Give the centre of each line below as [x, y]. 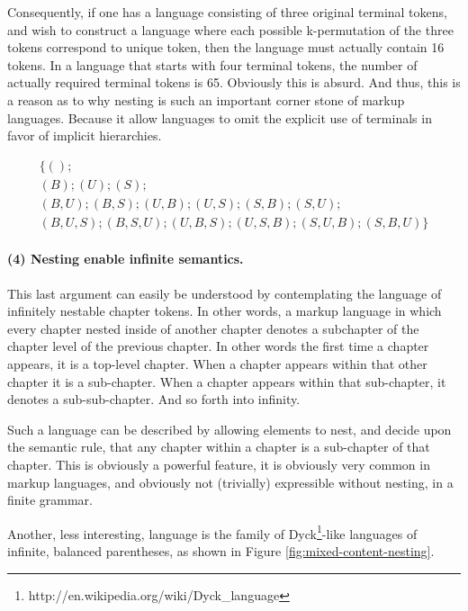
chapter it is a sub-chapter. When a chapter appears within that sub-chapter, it [227, 381]
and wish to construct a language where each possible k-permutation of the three [230, 29]
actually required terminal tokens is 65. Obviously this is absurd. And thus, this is [234, 82]
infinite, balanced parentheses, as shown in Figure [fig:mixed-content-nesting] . [221, 551]
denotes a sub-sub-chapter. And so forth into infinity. [154, 399]
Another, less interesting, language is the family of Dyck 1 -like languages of [212, 532]
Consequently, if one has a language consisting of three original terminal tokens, [227, 12]
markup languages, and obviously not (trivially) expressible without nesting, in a [230, 482]
